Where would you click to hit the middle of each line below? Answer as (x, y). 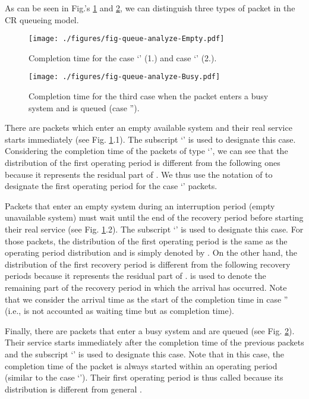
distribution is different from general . (73, 389)
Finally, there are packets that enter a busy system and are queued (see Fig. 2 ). (150, 330)
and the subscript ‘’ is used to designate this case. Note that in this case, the (145, 354)
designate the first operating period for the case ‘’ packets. (111, 186)
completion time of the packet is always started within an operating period (141, 365)
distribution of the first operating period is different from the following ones (143, 163)
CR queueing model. (42, 19)
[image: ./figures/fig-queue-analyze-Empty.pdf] (127, 39)
